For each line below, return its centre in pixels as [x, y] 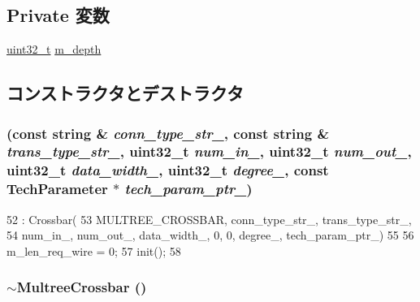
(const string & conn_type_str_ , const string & [168, 133]
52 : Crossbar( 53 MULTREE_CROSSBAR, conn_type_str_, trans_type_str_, [209, 219]
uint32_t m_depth [54, 49]
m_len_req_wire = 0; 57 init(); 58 [94, 250]
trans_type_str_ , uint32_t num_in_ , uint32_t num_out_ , [209, 151]
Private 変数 [58, 15]
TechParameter [57, 189]
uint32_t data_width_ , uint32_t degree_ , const [168, 170]
